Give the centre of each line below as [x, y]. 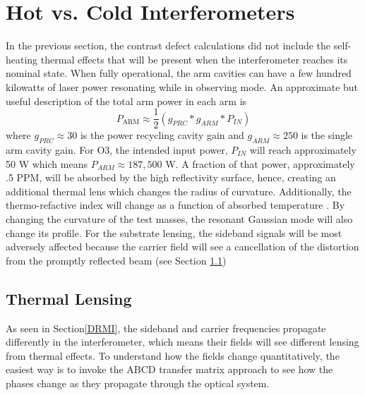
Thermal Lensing [69, 298]
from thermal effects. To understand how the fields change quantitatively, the [173, 355]
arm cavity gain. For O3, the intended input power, [117, 149]
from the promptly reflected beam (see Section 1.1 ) [116, 260]
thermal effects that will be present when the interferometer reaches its [194, 59]
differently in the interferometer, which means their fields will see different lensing [182, 342]
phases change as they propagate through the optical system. [138, 383]
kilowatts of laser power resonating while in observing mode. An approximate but [182, 86]
